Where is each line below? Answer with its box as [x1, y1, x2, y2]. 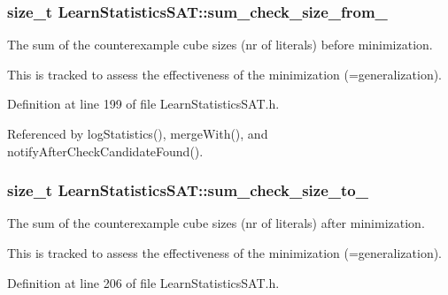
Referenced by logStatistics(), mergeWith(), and [7, 125, 268, 142]
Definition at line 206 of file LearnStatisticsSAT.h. [7, 273, 280, 291]
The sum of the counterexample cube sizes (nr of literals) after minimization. [7, 214, 425, 232]
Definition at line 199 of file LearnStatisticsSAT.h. [7, 95, 280, 113]
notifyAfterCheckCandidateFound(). [7, 141, 204, 160]
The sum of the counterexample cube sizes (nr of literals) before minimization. [7, 35, 433, 54]
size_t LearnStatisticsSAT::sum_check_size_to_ [7, 179, 368, 201]
